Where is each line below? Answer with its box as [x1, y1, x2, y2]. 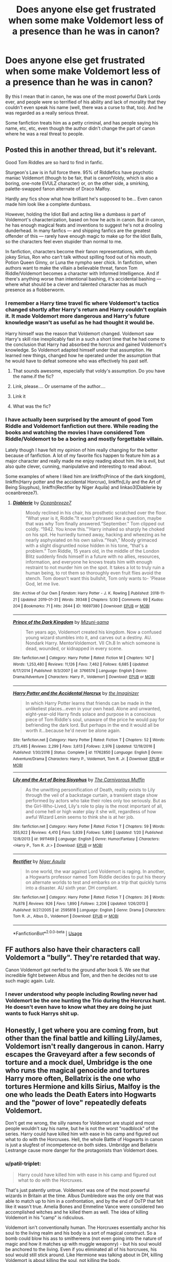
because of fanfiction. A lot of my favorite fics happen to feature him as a [5, 452, 160, 459]
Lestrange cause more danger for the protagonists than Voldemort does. [5, 1147, 159, 1153]
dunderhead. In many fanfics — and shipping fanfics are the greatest [5, 227, 151, 234]
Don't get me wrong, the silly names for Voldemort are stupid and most [5, 1120, 155, 1126]
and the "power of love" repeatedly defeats [5, 1098, 147, 1107]
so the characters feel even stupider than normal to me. [5, 238, 123, 244]
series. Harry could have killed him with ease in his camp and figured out [5, 1131, 159, 1137]
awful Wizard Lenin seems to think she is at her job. [25, 814, 135, 820]
